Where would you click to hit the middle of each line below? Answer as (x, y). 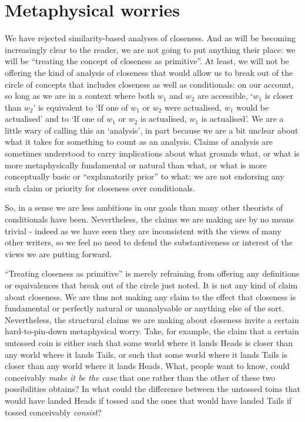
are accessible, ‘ (225, 96)
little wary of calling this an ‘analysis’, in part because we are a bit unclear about (152, 130)
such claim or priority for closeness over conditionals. (100, 187)
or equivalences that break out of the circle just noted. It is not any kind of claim (151, 285)
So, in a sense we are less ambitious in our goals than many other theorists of (144, 207)
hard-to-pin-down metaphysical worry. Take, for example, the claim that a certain (152, 331)
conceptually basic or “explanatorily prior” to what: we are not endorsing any (145, 176)
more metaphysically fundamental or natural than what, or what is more (136, 165)
